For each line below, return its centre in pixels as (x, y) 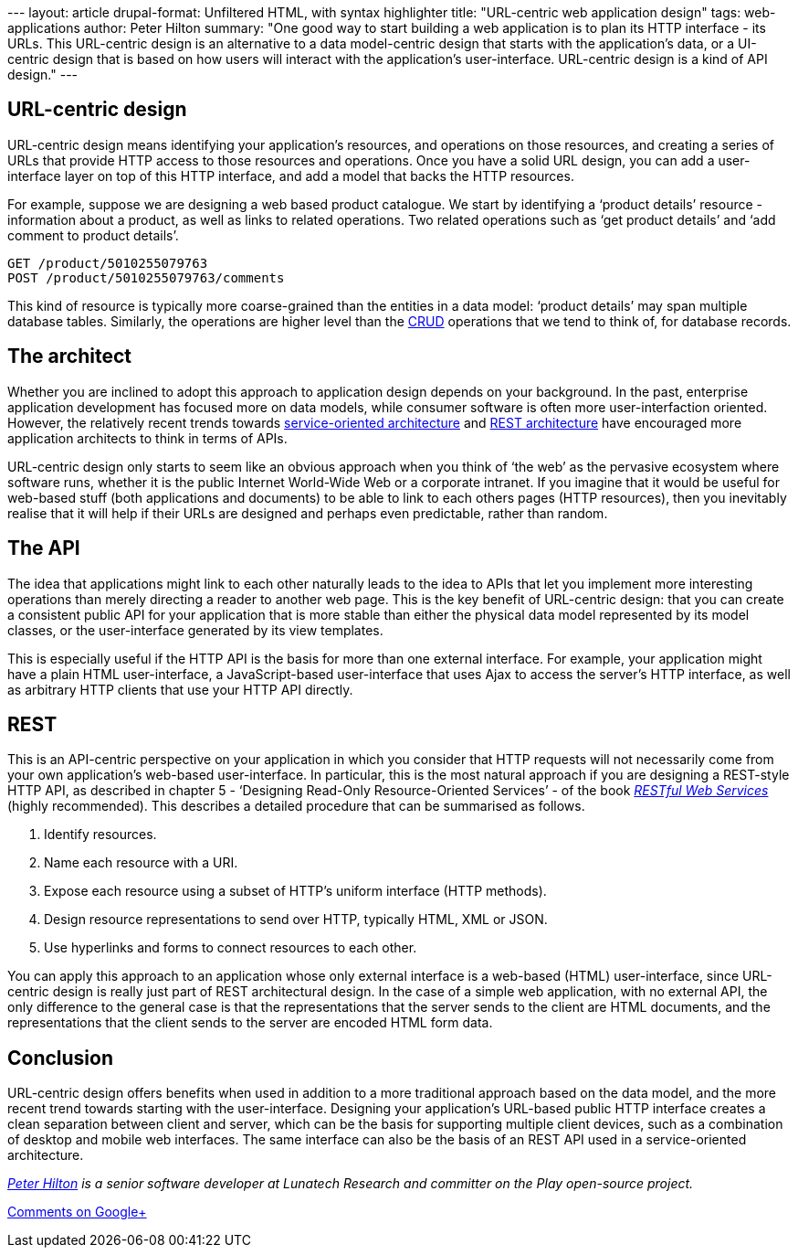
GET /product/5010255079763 (108, 263)
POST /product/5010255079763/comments (146, 277)
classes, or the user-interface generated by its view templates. (195, 630)
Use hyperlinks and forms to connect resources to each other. (231, 948)
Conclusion (61, 1058)
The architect (69, 356)
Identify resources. (100, 835)
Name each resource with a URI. (141, 863)
